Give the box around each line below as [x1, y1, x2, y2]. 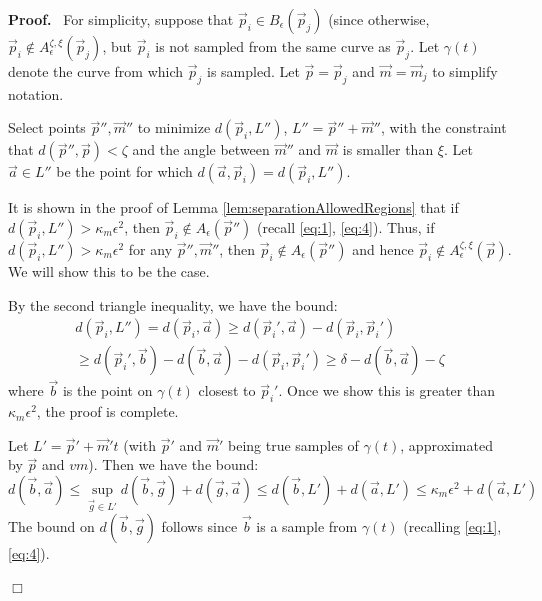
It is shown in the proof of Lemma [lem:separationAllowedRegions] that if [8, 197, 459, 218]
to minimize [137, 117, 211, 138]
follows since [161, 515, 238, 536]
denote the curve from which [8, 61, 184, 81]
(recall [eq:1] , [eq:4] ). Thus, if [256, 216, 435, 237]
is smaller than [342, 139, 434, 160]
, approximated [400, 434, 493, 455]
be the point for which [56, 161, 193, 182]
